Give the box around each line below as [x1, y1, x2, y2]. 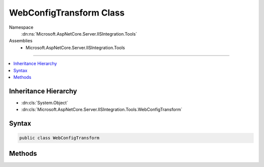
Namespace [9, 24, 34, 30]
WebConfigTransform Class [9, 7, 125, 18]
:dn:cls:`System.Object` [21, 100, 68, 106]
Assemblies [9, 38, 33, 44]
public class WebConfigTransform [19, 135, 100, 141]
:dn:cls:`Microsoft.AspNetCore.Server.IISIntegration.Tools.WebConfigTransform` [21, 107, 183, 112]
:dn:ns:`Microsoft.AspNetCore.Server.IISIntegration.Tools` [21, 31, 137, 37]
